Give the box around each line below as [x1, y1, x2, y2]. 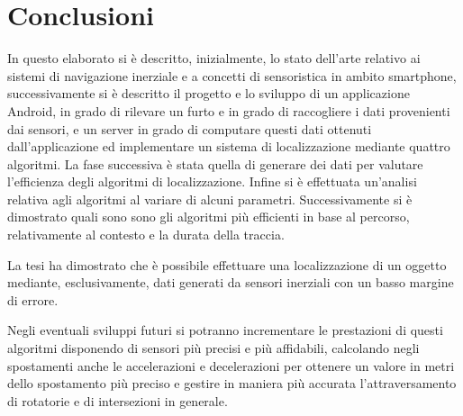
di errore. [7, 290, 59, 309]
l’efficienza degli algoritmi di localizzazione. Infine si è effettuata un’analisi [7, 172, 417, 191]
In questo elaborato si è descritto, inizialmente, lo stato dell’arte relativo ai [7, 49, 421, 68]
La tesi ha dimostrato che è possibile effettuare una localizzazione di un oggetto [7, 255, 447, 274]
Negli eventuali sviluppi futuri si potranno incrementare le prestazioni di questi [7, 321, 443, 339]
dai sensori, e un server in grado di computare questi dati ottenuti [7, 119, 372, 138]
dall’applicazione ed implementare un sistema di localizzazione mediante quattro [7, 137, 450, 156]
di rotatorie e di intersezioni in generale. [7, 391, 228, 410]
